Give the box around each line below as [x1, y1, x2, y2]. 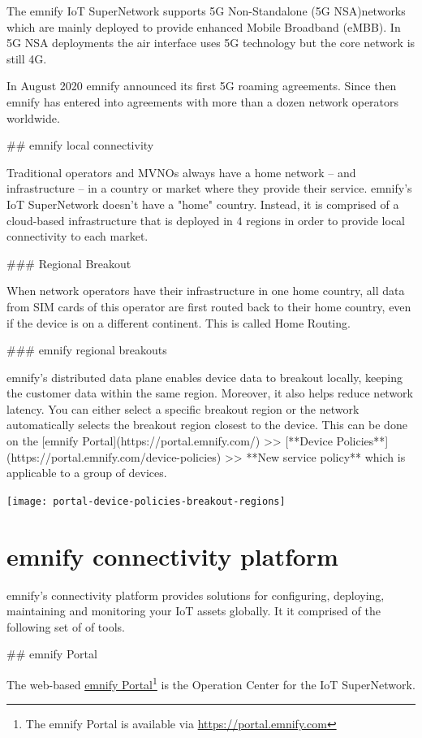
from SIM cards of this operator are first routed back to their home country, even [6, 297, 411, 315]
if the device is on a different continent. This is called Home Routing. [6, 314, 351, 331]
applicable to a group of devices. [6, 464, 167, 481]
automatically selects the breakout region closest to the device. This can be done [6, 416, 407, 433]
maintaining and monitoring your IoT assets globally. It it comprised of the [6, 602, 381, 619]
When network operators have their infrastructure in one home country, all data [6, 282, 405, 299]
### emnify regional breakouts [6, 341, 167, 358]
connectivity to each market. [6, 228, 149, 245]
